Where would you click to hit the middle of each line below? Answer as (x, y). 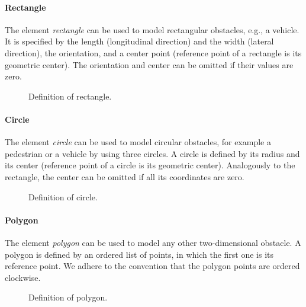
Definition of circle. (63, 196)
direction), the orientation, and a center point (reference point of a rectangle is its (153, 52)
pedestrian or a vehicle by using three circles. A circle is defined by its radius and (152, 153)
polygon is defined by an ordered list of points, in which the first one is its (139, 254)
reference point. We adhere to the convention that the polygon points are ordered (152, 266)
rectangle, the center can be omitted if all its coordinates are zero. (125, 176)
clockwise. (23, 277)
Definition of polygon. (68, 297)
